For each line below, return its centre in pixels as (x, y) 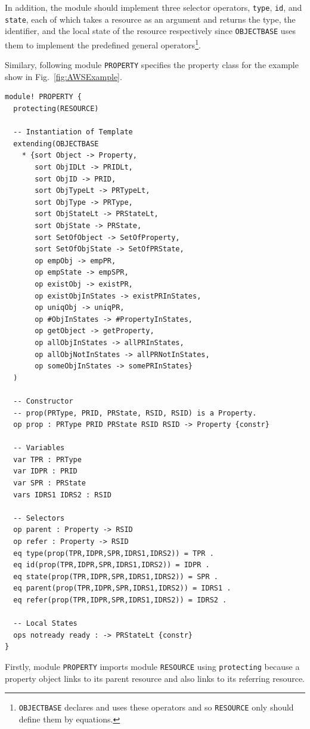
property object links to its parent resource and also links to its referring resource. (155, 678)
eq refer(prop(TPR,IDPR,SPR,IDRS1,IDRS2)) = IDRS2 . (120, 600)
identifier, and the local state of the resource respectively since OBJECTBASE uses (150, 31)
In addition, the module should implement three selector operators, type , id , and (154, 7)
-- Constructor (43, 401)
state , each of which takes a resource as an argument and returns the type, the (150, 19)
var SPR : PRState (50, 483)
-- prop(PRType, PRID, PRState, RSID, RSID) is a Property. (135, 413)
